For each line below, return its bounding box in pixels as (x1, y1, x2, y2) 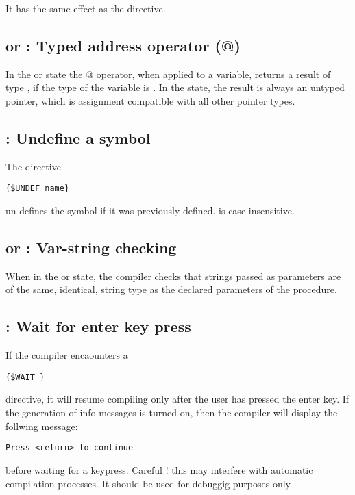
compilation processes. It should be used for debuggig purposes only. (5, 476, 293, 490)
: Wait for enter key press (5, 316, 191, 337)
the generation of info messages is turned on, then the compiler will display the (5, 405, 338, 420)
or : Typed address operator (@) (5, 34, 241, 55)
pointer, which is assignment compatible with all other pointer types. (5, 93, 295, 107)
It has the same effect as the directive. (5, 1, 166, 15)
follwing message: (5, 418, 78, 433)
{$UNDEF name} (5, 183, 70, 194)
